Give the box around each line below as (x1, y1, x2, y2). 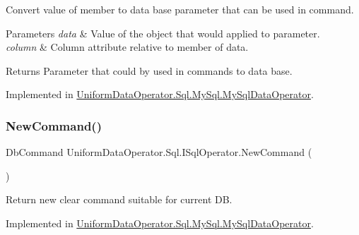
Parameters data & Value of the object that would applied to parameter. (6, 25, 320, 40)
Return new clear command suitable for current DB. (6, 192, 233, 207)
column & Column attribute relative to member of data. (6, 40, 249, 54)
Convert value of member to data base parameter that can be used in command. (6, 2, 354, 16)
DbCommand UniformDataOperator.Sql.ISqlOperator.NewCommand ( (6, 145, 312, 159)
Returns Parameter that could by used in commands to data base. (6, 63, 293, 78)
